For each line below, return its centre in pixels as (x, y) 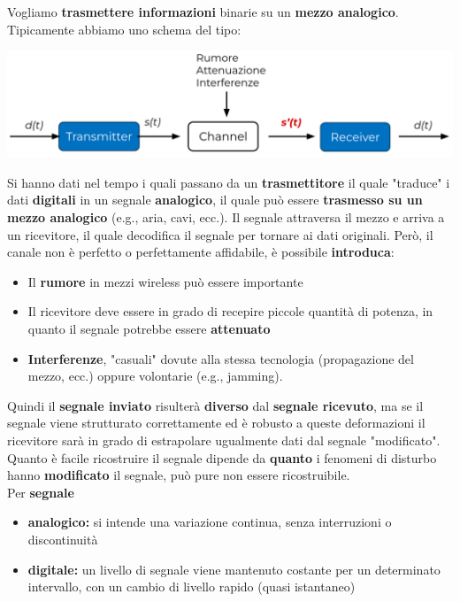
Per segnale (41, 492)
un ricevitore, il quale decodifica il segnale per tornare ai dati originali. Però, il (220, 234)
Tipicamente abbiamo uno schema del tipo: (124, 29)
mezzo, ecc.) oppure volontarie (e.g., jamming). (155, 376)
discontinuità (63, 539)
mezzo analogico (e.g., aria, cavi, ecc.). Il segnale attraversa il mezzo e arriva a (226, 217)
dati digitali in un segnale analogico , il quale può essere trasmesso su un (215, 200)
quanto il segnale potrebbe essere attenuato (149, 329)
